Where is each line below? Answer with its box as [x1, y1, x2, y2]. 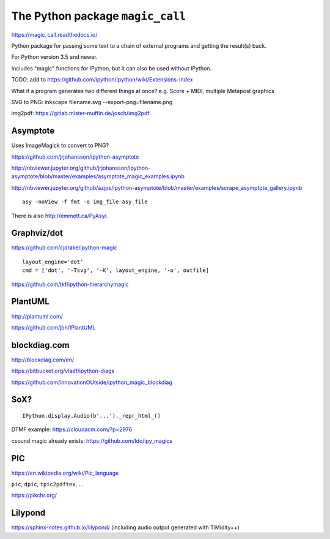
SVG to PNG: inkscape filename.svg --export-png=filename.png [11, 98, 173, 105]
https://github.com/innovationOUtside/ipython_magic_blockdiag [11, 379, 172, 386]
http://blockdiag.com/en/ [11, 356, 75, 363]
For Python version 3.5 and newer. [11, 53, 98, 61]
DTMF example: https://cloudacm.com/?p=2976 [11, 426, 133, 433]
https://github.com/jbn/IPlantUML [11, 323, 96, 331]
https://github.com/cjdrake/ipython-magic [11, 244, 117, 251]
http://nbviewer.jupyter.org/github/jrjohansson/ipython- [11, 164, 151, 171]
